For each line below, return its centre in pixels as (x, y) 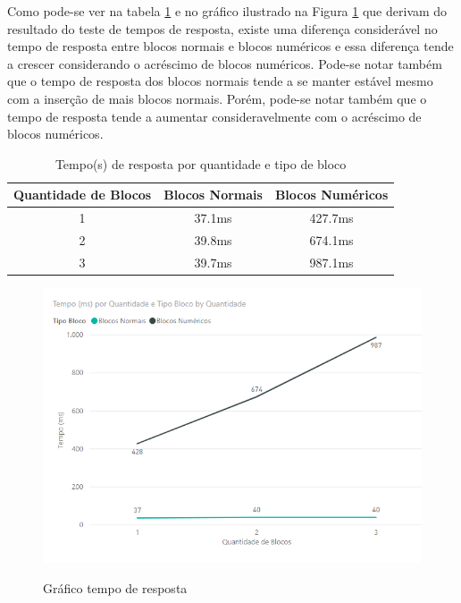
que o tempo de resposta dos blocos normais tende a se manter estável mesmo (220, 81)
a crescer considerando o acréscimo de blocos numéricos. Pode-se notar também (225, 63)
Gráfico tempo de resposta (115, 587)
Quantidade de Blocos (83, 195)
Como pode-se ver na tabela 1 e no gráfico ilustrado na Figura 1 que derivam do (227, 11)
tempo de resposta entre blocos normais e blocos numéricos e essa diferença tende (230, 46)
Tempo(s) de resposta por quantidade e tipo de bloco (201, 163)
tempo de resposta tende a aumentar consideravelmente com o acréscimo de (214, 116)
